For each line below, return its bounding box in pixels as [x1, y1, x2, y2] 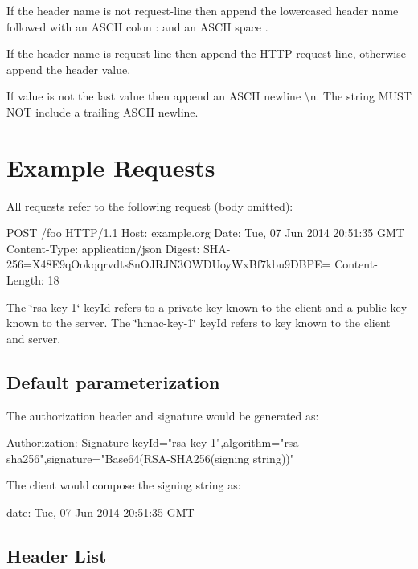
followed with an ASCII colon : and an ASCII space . [6, 18, 268, 35]
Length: [6, 272, 44, 289]
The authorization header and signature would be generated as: [6, 407, 319, 424]
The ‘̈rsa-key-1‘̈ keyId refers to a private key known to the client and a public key [6, 298, 408, 315]
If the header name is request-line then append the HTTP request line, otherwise [6, 45, 406, 62]
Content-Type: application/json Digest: [6, 239, 200, 256]
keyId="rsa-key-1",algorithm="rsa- [132, 434, 303, 451]
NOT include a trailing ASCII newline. [6, 103, 199, 120]
